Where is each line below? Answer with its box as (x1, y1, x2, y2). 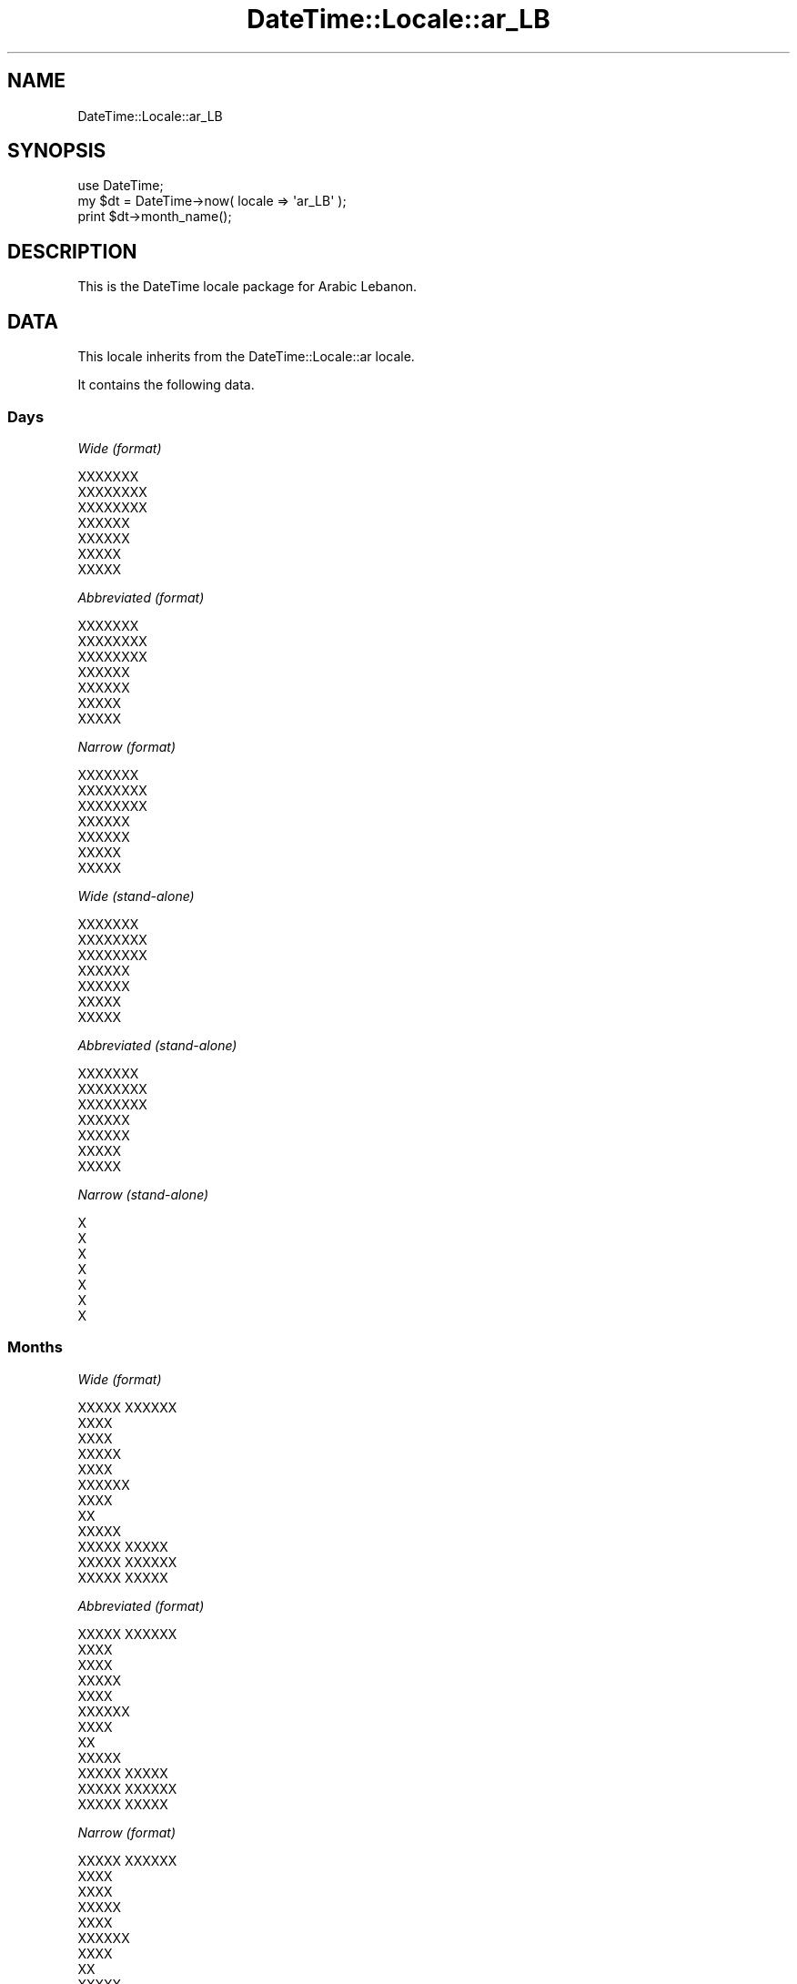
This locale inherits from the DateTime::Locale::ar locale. (77, 349, 415, 365)
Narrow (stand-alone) (77, 1186, 209, 1202)
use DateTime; (77, 177, 164, 194)
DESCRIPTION (7, 239, 137, 263)
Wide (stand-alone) (77, 887, 195, 904)
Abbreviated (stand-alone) (77, 1037, 237, 1053)
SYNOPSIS (7, 139, 106, 163)
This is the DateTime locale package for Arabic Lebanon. (77, 278, 418, 295)
